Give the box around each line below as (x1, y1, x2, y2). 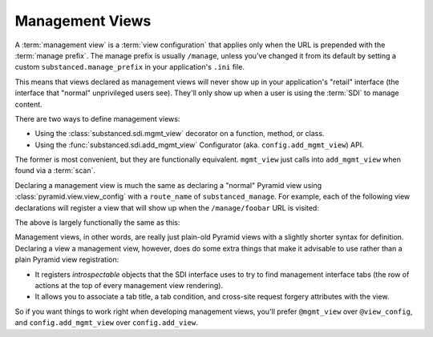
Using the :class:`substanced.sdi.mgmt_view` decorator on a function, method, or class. (34, 129, 325, 138)
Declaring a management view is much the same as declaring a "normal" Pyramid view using (14, 180, 322, 190)
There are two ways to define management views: (14, 114, 180, 123)
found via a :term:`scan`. (14, 166, 96, 175)
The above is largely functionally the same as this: (14, 218, 180, 227)
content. (14, 99, 43, 109)
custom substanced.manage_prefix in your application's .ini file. (14, 62, 245, 72)
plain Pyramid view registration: (14, 255, 119, 264)
